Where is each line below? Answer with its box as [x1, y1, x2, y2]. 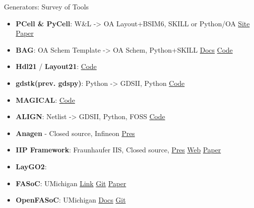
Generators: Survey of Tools [4, 1, 89, 11]
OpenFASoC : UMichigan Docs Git [15, 195, 126, 205]
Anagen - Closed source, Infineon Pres [15, 128, 135, 138]
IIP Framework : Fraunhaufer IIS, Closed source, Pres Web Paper [15, 144, 221, 155]
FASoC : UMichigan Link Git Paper [15, 178, 127, 188]
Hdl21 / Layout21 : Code [15, 61, 97, 71]
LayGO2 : [15, 161, 47, 171]
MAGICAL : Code [15, 94, 75, 105]
